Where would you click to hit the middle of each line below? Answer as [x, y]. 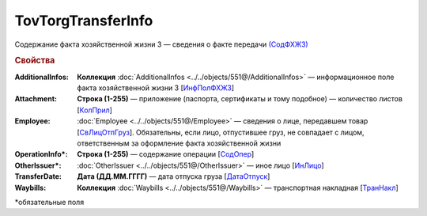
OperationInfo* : [41, 154]
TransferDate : [38, 176]
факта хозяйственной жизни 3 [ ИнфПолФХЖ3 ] [156, 88]
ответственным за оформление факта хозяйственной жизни [179, 143]
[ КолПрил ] [94, 110]
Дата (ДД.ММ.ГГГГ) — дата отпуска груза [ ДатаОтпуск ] [174, 176]
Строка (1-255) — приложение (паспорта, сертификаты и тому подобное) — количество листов [240, 99]
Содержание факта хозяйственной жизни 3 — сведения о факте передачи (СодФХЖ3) [161, 44]
